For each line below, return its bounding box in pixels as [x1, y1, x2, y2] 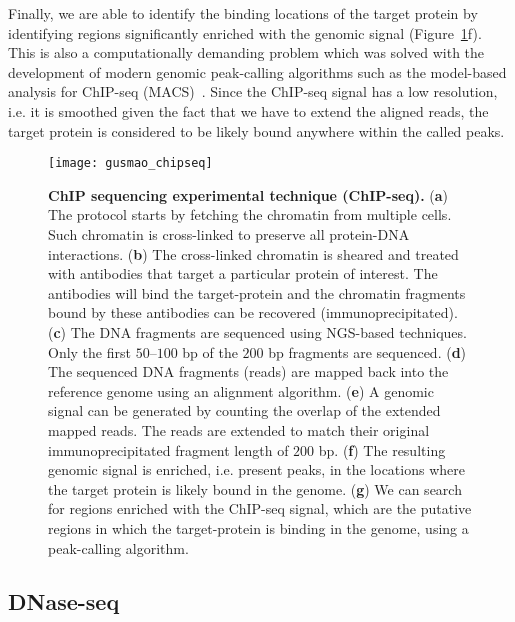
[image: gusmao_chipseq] [48, 156, 213, 171]
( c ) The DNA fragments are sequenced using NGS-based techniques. [48, 321, 467, 342]
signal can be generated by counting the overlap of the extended [48, 400, 441, 421]
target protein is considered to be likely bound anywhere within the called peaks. [8, 120, 505, 141]
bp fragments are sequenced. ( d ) [268, 341, 467, 362]
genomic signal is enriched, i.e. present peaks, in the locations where [48, 459, 465, 480]
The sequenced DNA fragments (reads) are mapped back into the [48, 361, 449, 382]
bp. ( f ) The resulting [318, 439, 446, 460]
